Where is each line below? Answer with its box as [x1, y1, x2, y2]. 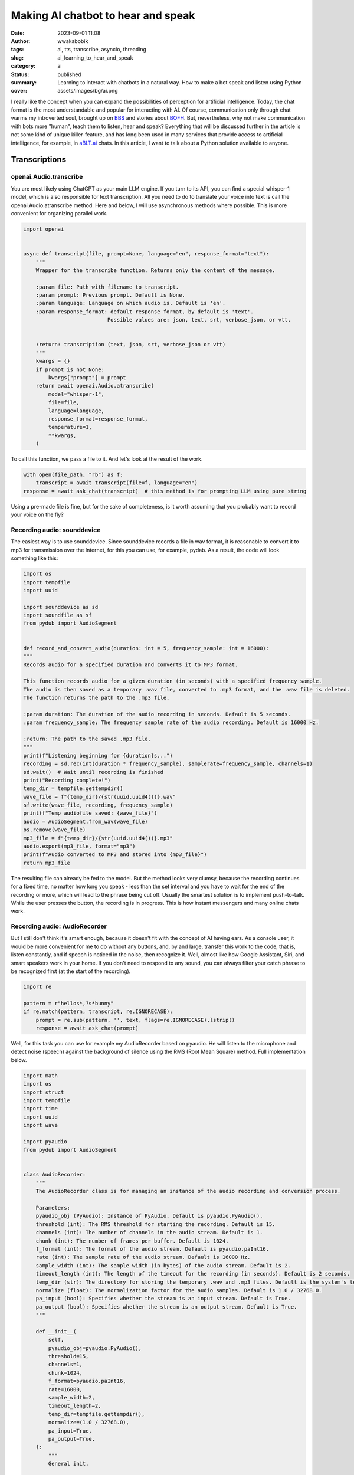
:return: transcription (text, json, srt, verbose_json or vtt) [35, 341, 226, 348]
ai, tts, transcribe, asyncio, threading [57, 46, 147, 53]
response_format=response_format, [48, 415, 148, 422]
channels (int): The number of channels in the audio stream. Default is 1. [35, 1229, 263, 1236]
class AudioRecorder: [23, 1171, 86, 1178]
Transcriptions [11, 155, 67, 165]
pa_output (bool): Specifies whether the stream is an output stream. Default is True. [35, 1303, 297, 1310]
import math [23, 1072, 58, 1079]
